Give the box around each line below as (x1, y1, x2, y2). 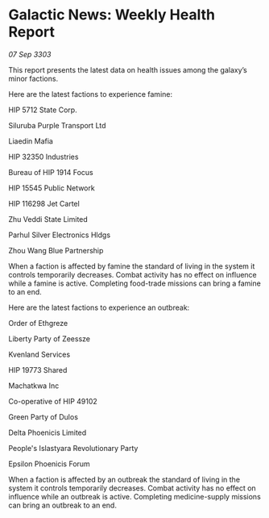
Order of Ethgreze (8, 318, 68, 328)
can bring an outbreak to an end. (8, 500, 117, 510)
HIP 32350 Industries (8, 152, 79, 161)
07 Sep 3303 (8, 49, 52, 59)
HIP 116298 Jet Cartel (8, 198, 81, 208)
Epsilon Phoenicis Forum (8, 458, 90, 469)
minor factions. (8, 73, 59, 83)
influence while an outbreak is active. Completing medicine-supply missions (8, 491, 262, 501)
